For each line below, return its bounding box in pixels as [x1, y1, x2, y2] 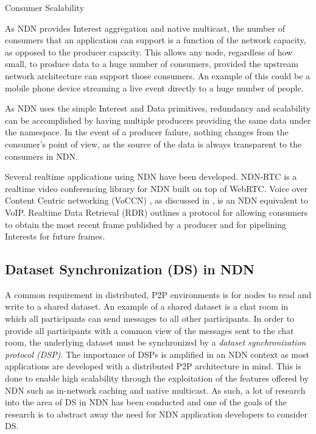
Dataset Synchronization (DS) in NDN [5, 260, 255, 279]
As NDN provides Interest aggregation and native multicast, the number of [5, 21, 285, 34]
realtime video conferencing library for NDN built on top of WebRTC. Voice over [5, 182, 307, 194]
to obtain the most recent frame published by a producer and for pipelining [5, 218, 287, 230]
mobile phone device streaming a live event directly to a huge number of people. [5, 81, 304, 94]
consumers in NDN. [5, 149, 78, 162]
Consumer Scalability [5, 1, 85, 13]
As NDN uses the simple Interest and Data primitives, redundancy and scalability [5, 102, 311, 115]
